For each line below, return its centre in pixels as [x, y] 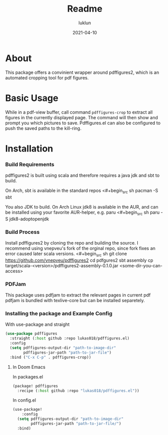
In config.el [24, 400]
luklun [85, 23]
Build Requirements [30, 164]
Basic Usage [32, 98]
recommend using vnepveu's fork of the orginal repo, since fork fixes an [80, 248]
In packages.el [28, 376]
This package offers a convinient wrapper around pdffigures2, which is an [82, 72]
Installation [29, 148]
